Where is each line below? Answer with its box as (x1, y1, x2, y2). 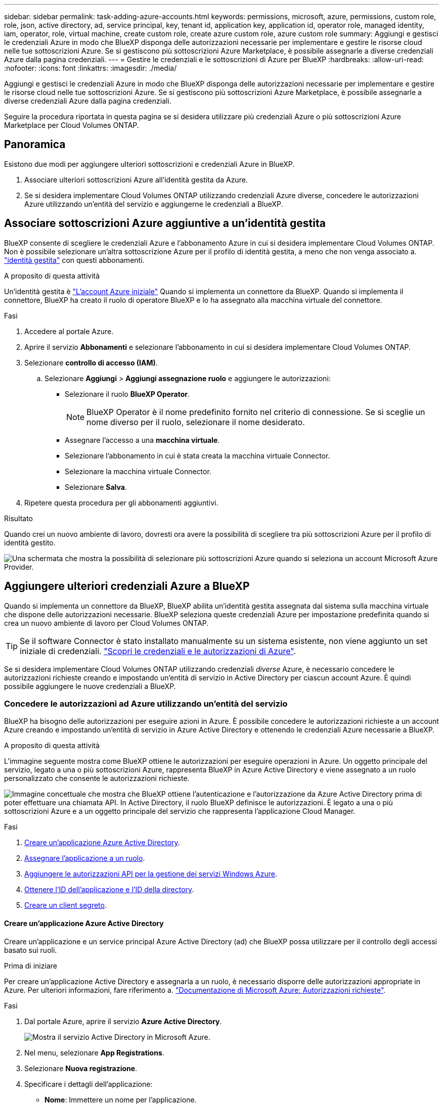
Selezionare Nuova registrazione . (24, 1064, 138, 1073)
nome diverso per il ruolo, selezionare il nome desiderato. (86, 417, 305, 427)
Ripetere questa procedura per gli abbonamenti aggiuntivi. (24, 498, 218, 507)
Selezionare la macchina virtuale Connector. (65, 467, 211, 476)
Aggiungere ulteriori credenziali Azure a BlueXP (4, 580, 250, 593)
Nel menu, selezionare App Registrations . (24, 1048, 164, 1057)
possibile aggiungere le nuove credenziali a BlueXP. (4, 681, 176, 691)
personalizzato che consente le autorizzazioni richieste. (4, 774, 190, 783)
